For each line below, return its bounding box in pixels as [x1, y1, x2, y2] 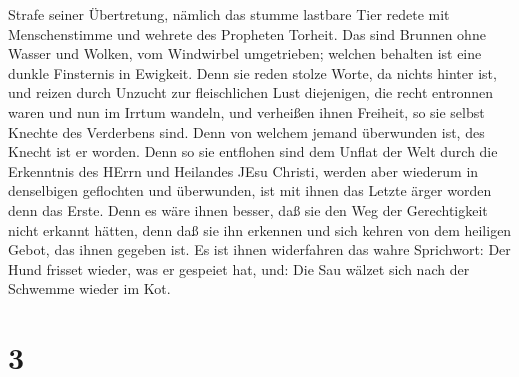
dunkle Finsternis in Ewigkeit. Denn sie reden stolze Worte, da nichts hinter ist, [8, 62, 497, 83]
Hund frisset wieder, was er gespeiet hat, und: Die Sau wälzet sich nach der [8, 258, 470, 279]
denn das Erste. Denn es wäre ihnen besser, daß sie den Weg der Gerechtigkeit [8, 199, 488, 220]
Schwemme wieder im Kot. [8, 278, 171, 299]
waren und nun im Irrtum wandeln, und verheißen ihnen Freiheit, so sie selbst [8, 101, 485, 122]
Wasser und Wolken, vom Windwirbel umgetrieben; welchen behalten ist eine [8, 43, 482, 64]
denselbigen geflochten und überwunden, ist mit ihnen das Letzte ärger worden [8, 180, 492, 201]
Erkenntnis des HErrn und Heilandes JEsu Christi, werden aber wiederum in [8, 160, 479, 181]
